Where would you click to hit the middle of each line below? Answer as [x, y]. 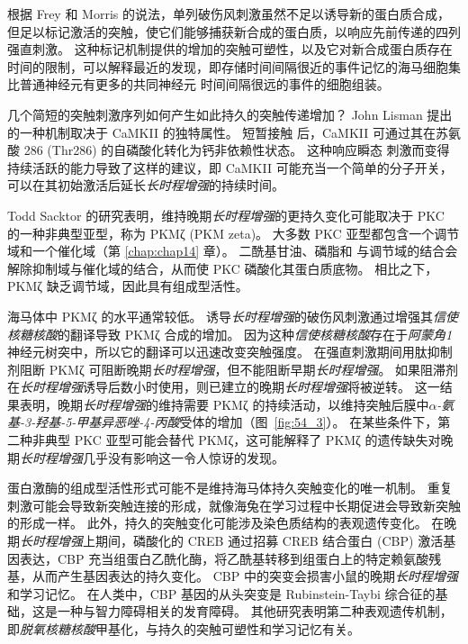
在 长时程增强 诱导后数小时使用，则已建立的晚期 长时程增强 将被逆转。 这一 [224, 387]
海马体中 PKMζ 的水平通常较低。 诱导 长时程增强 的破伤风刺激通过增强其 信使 [233, 316]
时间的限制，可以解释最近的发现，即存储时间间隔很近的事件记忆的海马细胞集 [234, 66]
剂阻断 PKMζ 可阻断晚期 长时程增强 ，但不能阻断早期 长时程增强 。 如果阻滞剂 [233, 369]
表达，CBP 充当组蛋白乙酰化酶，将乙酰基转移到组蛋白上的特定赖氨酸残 [230, 558]
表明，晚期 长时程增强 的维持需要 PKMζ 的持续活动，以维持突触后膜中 [224, 404]
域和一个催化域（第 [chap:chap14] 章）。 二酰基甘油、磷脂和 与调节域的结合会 [233, 251]
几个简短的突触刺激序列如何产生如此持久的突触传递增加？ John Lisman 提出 [230, 114]
